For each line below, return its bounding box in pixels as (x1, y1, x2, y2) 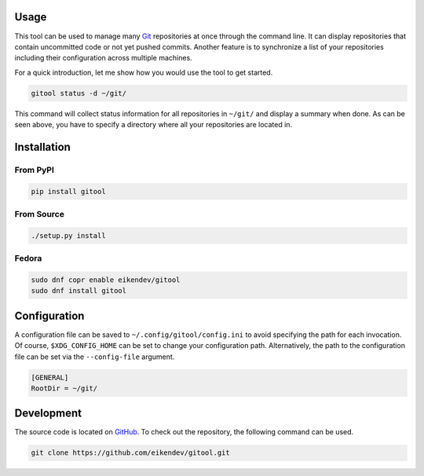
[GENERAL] (31, 373, 69, 382)
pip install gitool (31, 187, 106, 196)
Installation (14, 140, 71, 153)
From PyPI (14, 164, 55, 175)
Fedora (14, 253, 42, 264)
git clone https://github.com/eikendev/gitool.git (31, 449, 231, 457)
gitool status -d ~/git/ (31, 89, 127, 97)
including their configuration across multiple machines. (14, 53, 192, 63)
